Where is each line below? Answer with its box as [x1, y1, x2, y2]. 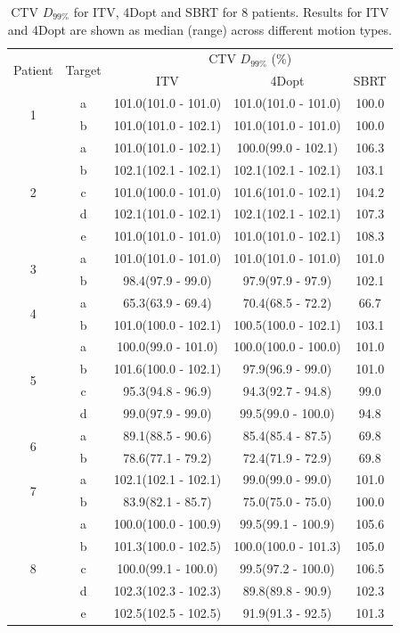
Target [65, 60, 102, 78]
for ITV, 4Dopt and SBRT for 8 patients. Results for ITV [73, 3, 389, 21]
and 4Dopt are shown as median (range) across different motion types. [7, 20, 392, 38]
